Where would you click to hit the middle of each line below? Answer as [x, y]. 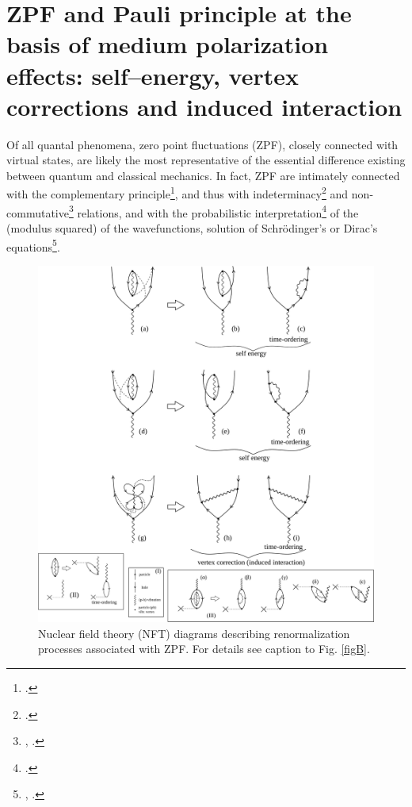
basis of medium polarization [168, 44]
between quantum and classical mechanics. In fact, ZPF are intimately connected [203, 175]
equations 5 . [33, 245]
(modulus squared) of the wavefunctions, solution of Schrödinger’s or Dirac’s [192, 227]
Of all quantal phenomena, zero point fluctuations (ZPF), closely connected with [202, 144]
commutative [38, 212]
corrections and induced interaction [204, 106]
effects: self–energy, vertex [153, 75]
